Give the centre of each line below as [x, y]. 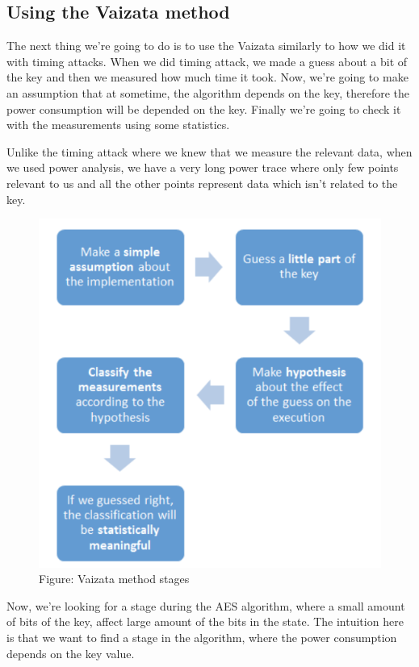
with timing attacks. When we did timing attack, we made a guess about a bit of [207, 61]
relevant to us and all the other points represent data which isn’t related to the [202, 183]
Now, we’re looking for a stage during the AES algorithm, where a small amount [206, 605]
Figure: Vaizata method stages [114, 579]
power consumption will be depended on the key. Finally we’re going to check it [204, 108]
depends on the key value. [71, 653]
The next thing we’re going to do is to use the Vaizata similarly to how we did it [206, 46]
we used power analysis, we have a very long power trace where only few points [203, 167]
